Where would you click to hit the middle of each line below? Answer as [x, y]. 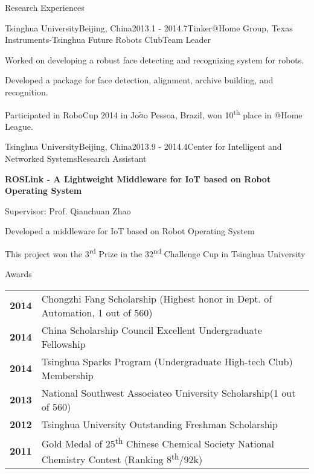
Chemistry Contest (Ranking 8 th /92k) [122, 459]
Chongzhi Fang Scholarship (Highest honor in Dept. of [157, 298]
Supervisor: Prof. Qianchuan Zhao [68, 210]
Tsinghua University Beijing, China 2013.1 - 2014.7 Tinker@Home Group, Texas [149, 27]
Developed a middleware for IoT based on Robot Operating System [130, 231]
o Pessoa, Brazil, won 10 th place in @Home [223, 114]
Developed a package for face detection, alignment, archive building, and [139, 80]
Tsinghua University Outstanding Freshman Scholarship [159, 424]
